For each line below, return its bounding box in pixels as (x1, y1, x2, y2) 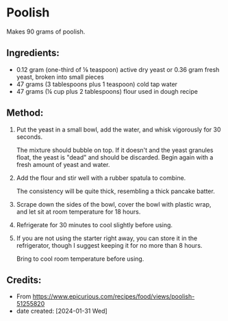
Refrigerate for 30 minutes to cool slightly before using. (16, 220, 173, 229)
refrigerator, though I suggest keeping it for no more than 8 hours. (16, 241, 203, 249)
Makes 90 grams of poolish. (6, 27, 86, 36)
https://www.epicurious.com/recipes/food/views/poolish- (32, 292, 195, 300)
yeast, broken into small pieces (16, 73, 104, 81)
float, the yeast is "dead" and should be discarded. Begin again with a (16, 153, 214, 162)
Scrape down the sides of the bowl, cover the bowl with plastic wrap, (16, 200, 212, 208)
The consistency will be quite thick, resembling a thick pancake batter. (16, 187, 215, 195)
